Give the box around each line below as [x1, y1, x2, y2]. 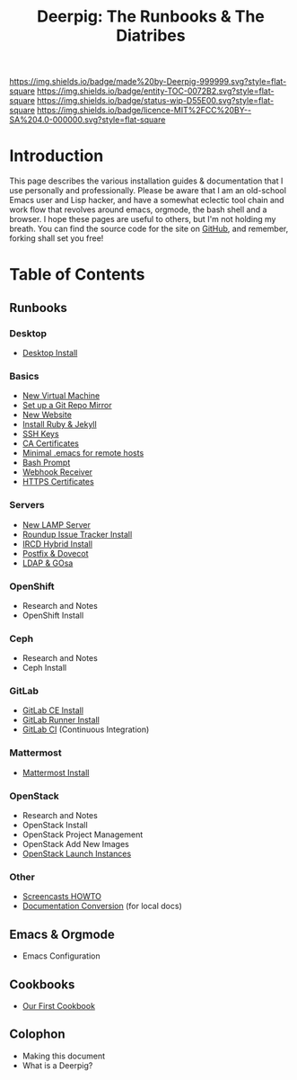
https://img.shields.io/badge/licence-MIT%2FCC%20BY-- [37, 105, 252, 116]
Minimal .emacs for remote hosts [22, 448, 144, 459]
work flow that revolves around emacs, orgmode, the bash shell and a [9, 204, 267, 215]
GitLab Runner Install [22, 715, 100, 726]
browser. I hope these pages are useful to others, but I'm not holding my [9, 214, 276, 225]
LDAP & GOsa [22, 558, 74, 568]
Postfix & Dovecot [22, 548, 89, 558]
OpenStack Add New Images [22, 839, 130, 850]
